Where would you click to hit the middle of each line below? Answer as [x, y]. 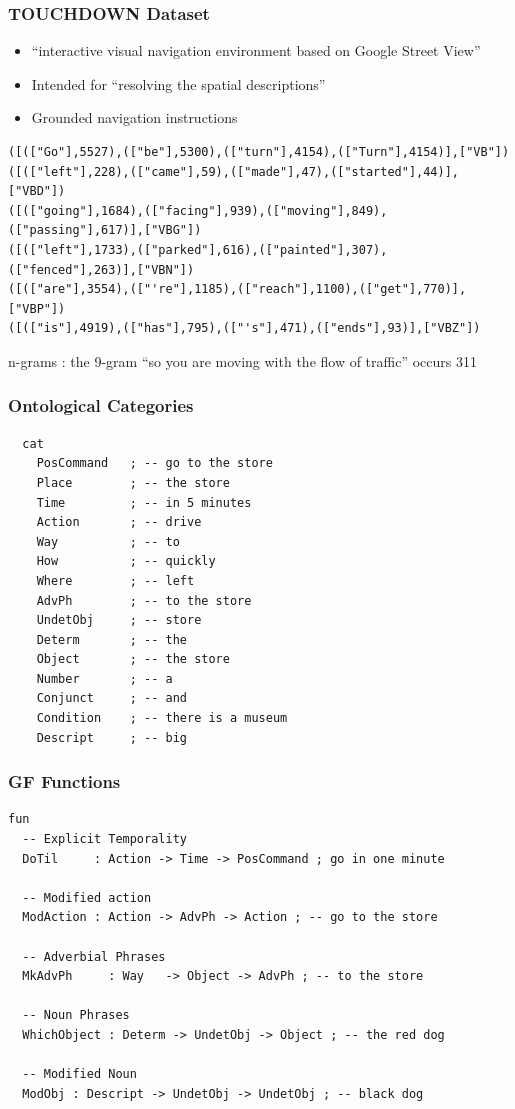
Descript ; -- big [111, 737]
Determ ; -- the [111, 639]
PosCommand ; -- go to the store [154, 463]
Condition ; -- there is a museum [162, 718]
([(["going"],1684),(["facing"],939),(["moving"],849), [198, 210]
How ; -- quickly [126, 561]
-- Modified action [87, 897]
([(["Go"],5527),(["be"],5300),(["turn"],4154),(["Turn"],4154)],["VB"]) [259, 152]
